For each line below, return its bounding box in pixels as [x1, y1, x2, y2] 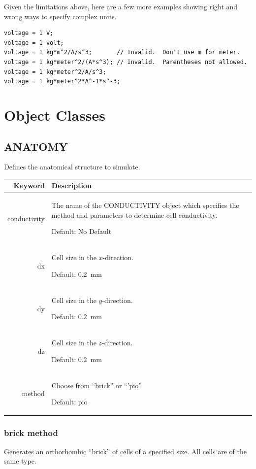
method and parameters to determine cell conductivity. [51, 209, 218, 220]
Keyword [13, 180, 45, 191]
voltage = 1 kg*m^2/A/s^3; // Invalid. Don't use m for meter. [4, 49, 240, 56]
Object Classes [4, 104, 105, 125]
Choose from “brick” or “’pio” [51, 380, 142, 390]
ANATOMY [4, 138, 68, 154]
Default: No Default [51, 226, 112, 236]
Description [51, 180, 92, 191]
